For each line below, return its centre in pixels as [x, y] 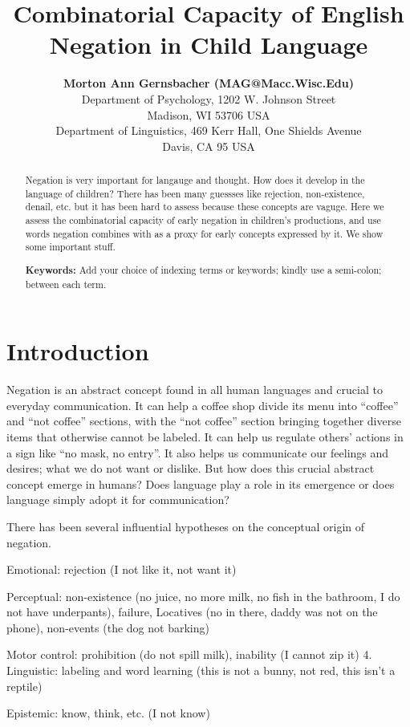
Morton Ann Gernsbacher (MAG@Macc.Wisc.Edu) [209, 83]
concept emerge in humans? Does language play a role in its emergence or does [201, 483]
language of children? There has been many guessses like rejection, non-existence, [195, 193]
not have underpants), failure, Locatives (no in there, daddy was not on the [192, 612]
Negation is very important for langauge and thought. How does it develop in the [195, 180]
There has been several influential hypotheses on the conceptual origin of [186, 526]
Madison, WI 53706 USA [209, 114]
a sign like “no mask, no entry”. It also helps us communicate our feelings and [198, 452]
